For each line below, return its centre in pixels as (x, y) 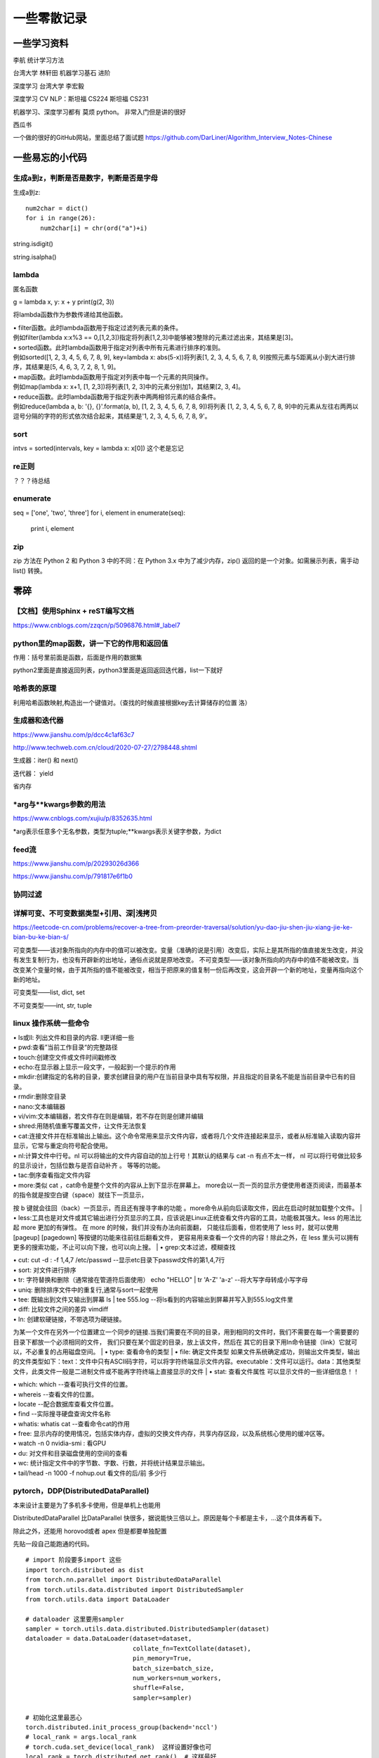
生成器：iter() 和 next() (46, 760)
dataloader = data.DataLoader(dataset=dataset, (109, 1639)
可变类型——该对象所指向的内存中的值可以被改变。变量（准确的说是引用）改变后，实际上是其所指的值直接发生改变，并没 (188, 950)
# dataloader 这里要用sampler (75, 1619)
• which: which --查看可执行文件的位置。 (72, 1385)
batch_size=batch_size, (173, 1668)
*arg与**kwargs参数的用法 (59, 804)
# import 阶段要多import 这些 (74, 1560)
